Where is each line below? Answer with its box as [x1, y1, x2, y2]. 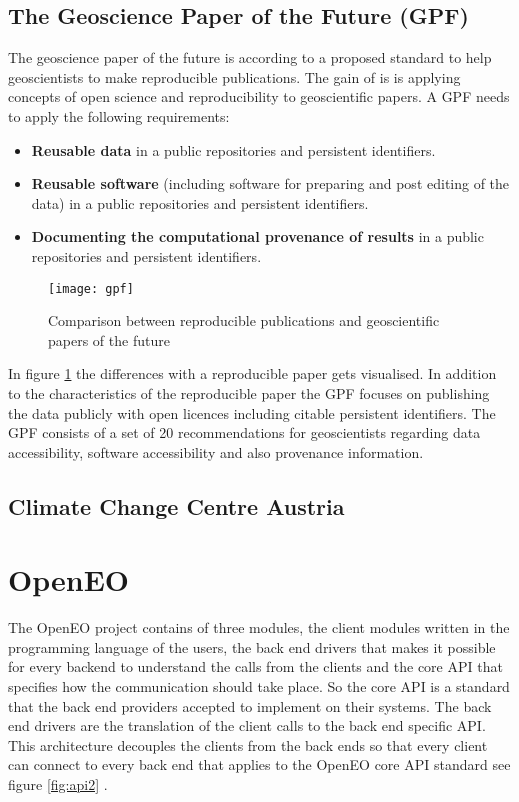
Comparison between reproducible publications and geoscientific [48, 310, 440, 331]
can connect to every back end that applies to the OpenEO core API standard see [8, 754, 511, 775]
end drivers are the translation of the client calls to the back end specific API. [8, 715, 486, 736]
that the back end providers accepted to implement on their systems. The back [8, 695, 492, 716]
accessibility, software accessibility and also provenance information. [8, 441, 424, 462]
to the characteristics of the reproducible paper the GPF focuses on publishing [8, 382, 490, 403]
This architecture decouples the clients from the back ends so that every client [8, 734, 488, 755]
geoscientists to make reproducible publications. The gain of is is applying [8, 66, 461, 87]
